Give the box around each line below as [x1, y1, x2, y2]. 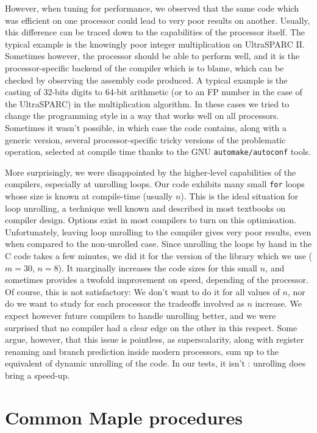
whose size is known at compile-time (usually [5, 190, 173, 202]
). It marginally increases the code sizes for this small [58, 261, 258, 274]
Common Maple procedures [5, 404, 243, 429]
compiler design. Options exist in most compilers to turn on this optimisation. [5, 213, 296, 226]
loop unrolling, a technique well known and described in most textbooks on [5, 201, 286, 214]
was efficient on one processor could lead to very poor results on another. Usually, [5, 13, 310, 26]
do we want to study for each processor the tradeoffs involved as [5, 297, 244, 310]
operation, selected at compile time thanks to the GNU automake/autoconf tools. [5, 145, 311, 158]
